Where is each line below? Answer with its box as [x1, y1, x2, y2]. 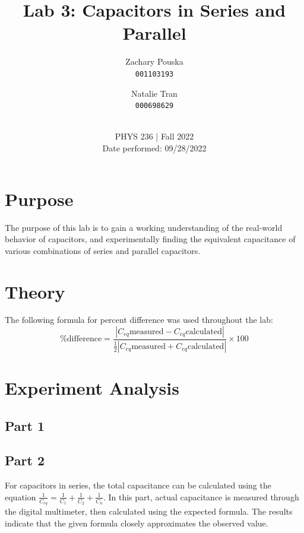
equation [5, 490, 36, 503]
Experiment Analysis [5, 376, 179, 400]
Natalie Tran [131, 87, 178, 99]
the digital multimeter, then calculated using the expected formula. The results [5, 505, 293, 518]
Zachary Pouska [125, 55, 183, 68]
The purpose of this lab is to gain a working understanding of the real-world [5, 221, 283, 233]
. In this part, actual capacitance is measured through [103, 490, 299, 503]
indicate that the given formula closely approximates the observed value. [5, 516, 268, 529]
